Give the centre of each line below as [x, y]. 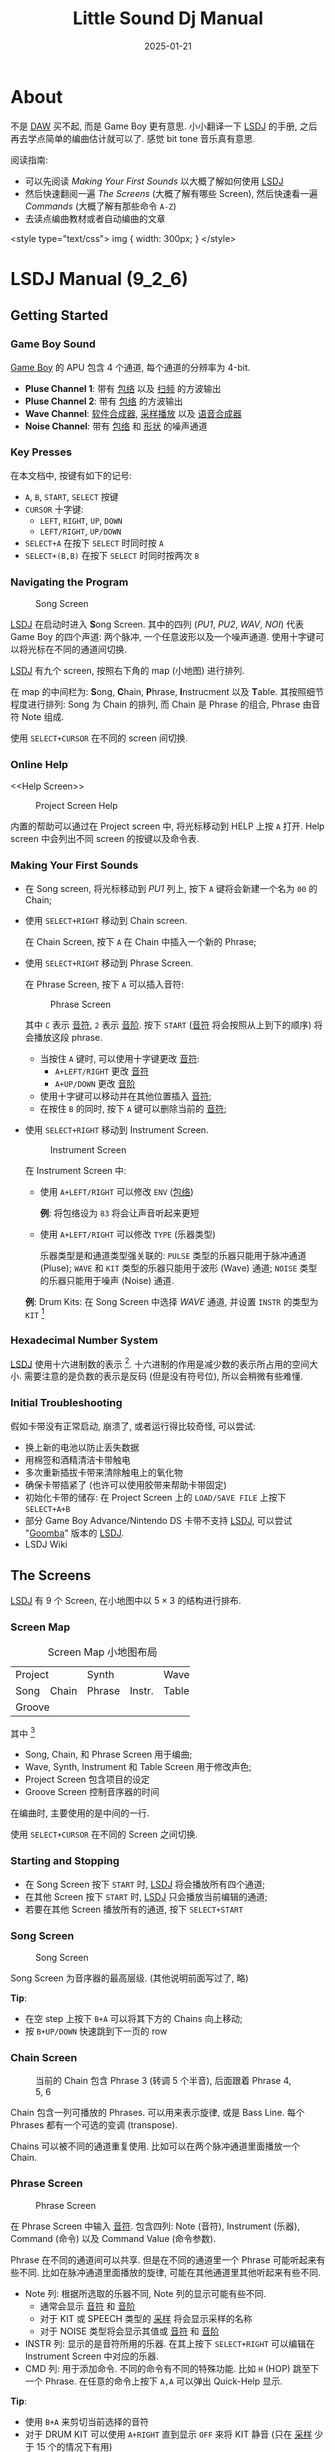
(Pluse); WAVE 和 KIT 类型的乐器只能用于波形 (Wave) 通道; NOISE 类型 [178, 1268]
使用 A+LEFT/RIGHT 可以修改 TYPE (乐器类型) [128, 1234]
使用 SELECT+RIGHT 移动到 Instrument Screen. [116, 1129]
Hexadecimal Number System [84, 1340]
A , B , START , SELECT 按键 [71, 496]
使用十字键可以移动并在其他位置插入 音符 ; [125, 1096]
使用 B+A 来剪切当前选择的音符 [87, 2421]
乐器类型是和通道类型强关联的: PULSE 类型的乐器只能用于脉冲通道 [173, 1255]
